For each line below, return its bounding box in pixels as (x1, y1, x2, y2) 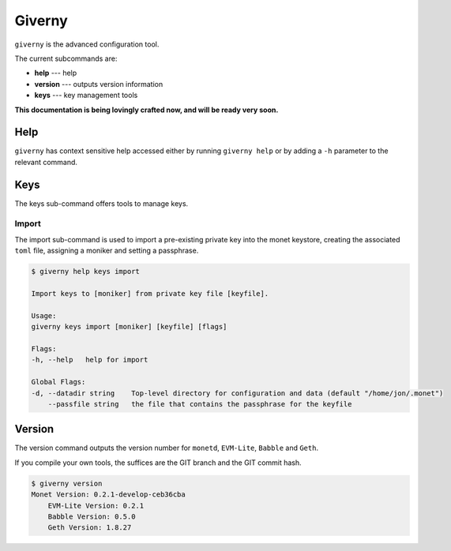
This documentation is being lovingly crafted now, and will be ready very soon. (14, 105, 279, 114)
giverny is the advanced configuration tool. (14, 39, 160, 49)
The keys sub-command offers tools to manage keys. (14, 198, 189, 208)
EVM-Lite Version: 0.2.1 (47, 501, 145, 510)
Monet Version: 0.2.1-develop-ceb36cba (31, 490, 186, 499)
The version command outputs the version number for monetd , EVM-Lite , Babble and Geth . (14, 443, 319, 453)
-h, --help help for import (31, 355, 148, 365)
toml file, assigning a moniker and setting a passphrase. (14, 246, 199, 256)
